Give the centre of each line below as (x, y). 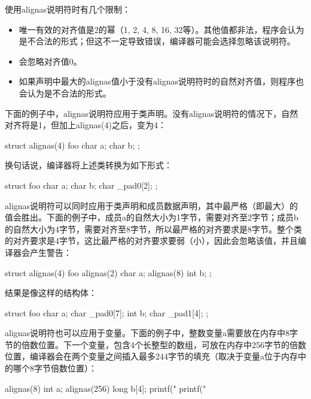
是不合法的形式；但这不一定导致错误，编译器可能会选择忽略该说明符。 (157, 41)
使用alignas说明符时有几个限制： (68, 9)
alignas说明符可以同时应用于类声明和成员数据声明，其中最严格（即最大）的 (152, 205)
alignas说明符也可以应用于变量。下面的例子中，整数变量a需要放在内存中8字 (152, 333)
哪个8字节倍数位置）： (55, 368)
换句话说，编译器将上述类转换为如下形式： (89, 165)
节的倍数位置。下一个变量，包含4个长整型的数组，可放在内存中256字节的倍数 (155, 344)
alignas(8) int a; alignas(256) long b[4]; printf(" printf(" (106, 388)
